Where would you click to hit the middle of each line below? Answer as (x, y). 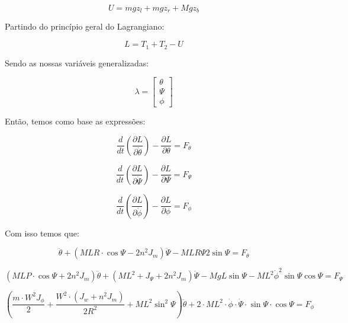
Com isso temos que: (42, 233)
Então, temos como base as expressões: (75, 121)
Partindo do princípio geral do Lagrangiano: (85, 26)
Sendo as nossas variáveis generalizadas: (77, 63)
